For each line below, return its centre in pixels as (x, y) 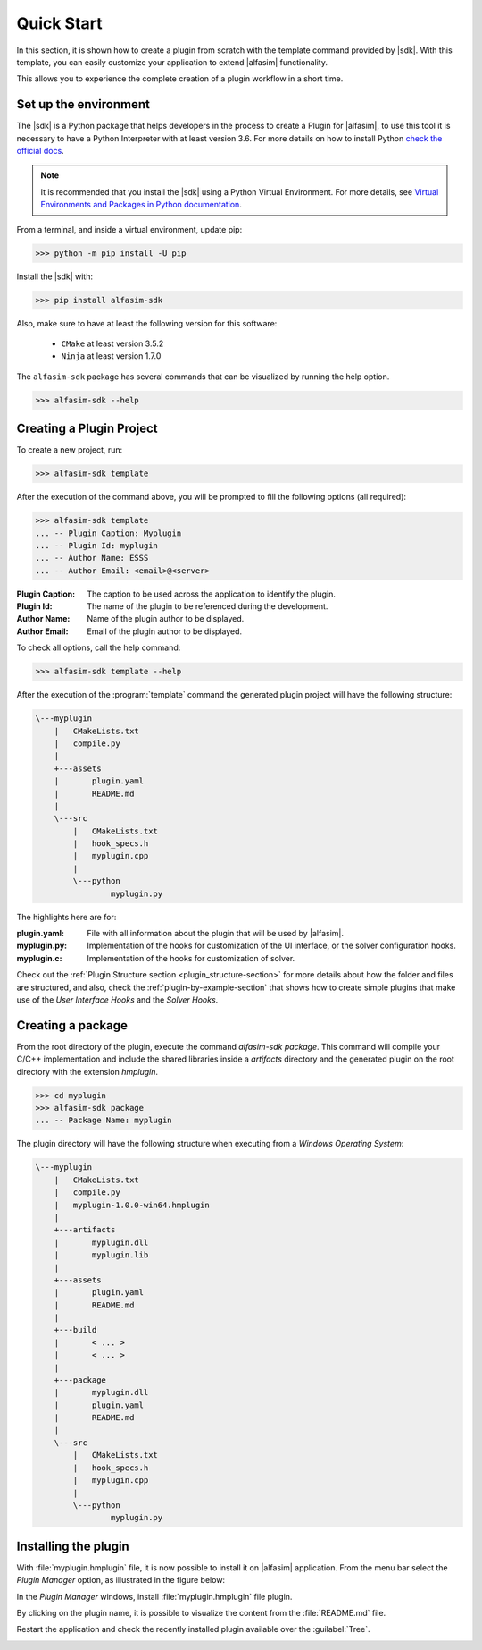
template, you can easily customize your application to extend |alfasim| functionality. (172, 62)
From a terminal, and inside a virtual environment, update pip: (129, 229)
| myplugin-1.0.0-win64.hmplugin (132, 1205)
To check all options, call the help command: (99, 647)
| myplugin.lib (101, 1255)
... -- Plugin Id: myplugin (96, 545)
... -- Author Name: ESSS (92, 558)
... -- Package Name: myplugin (104, 1121)
